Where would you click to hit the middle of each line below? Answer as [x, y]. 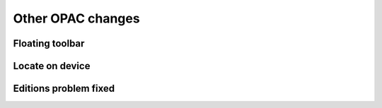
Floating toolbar [49, 43]
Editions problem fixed [64, 89]
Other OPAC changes [77, 18]
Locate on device [52, 66]
